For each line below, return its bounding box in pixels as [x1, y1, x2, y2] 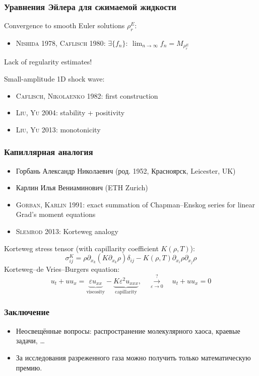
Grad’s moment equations [16, 209, 96, 219]
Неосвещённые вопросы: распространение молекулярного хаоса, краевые [16, 325, 240, 336]
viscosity [86, 289, 105, 294]
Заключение [4, 306, 49, 318]
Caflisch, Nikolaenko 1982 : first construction [16, 90, 158, 101]
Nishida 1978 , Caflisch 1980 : [16, 38, 106, 48]
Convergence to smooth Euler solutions [4, 20, 125, 31]
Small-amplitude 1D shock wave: [4, 73, 105, 84]
